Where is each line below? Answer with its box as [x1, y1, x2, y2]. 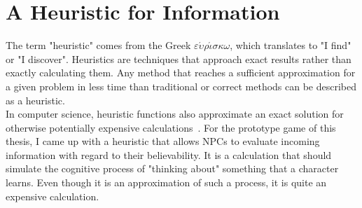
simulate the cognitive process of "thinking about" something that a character [6, 161, 339, 176]
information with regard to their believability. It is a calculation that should [6, 147, 332, 162]
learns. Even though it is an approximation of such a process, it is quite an [6, 175, 327, 190]
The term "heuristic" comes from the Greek [6, 38, 191, 53]
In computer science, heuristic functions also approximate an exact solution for [6, 106, 344, 121]
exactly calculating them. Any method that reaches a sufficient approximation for [6, 65, 356, 80]
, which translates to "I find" [230, 38, 351, 53]
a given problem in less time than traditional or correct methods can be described [6, 78, 357, 93]
